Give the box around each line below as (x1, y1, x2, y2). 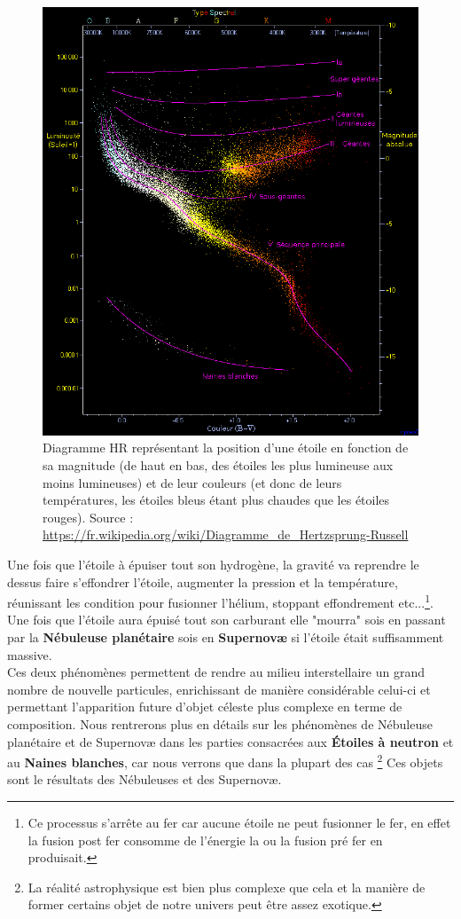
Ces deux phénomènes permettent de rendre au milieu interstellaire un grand (7, 663, 426, 681)
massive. (7, 645, 52, 664)
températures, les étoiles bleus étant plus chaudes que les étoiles (43, 491, 390, 509)
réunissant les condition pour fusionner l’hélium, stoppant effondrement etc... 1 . (7, 591, 434, 611)
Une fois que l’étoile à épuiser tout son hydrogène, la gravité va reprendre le (7, 555, 419, 574)
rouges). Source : (43, 507, 134, 526)
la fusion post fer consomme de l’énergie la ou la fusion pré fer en (27, 830, 383, 849)
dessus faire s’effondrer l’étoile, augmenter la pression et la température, (7, 572, 398, 591)
